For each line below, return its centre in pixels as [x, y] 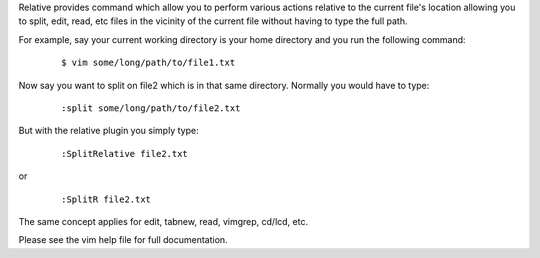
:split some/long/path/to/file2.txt [151, 108]
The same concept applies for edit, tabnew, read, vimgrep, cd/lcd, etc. [163, 221]
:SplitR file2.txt [106, 199]
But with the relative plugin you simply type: [108, 131]
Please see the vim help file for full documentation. [123, 240]
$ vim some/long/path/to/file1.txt [148, 63]
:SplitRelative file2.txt [125, 153]
